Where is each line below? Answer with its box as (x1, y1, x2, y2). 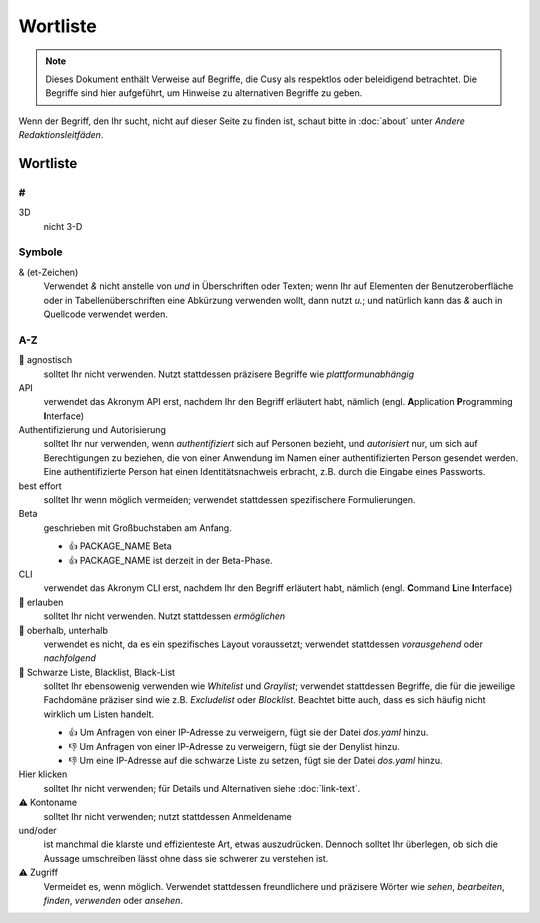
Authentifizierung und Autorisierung (18, 424, 167, 436)
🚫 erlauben (18, 596, 64, 608)
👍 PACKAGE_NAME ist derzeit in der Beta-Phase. (68, 554, 274, 566)
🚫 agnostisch (18, 354, 73, 366)
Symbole (18, 245, 64, 259)
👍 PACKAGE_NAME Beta (68, 540, 172, 552)
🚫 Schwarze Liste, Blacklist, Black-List (18, 666, 175, 678)
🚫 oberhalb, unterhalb (18, 624, 109, 636)
